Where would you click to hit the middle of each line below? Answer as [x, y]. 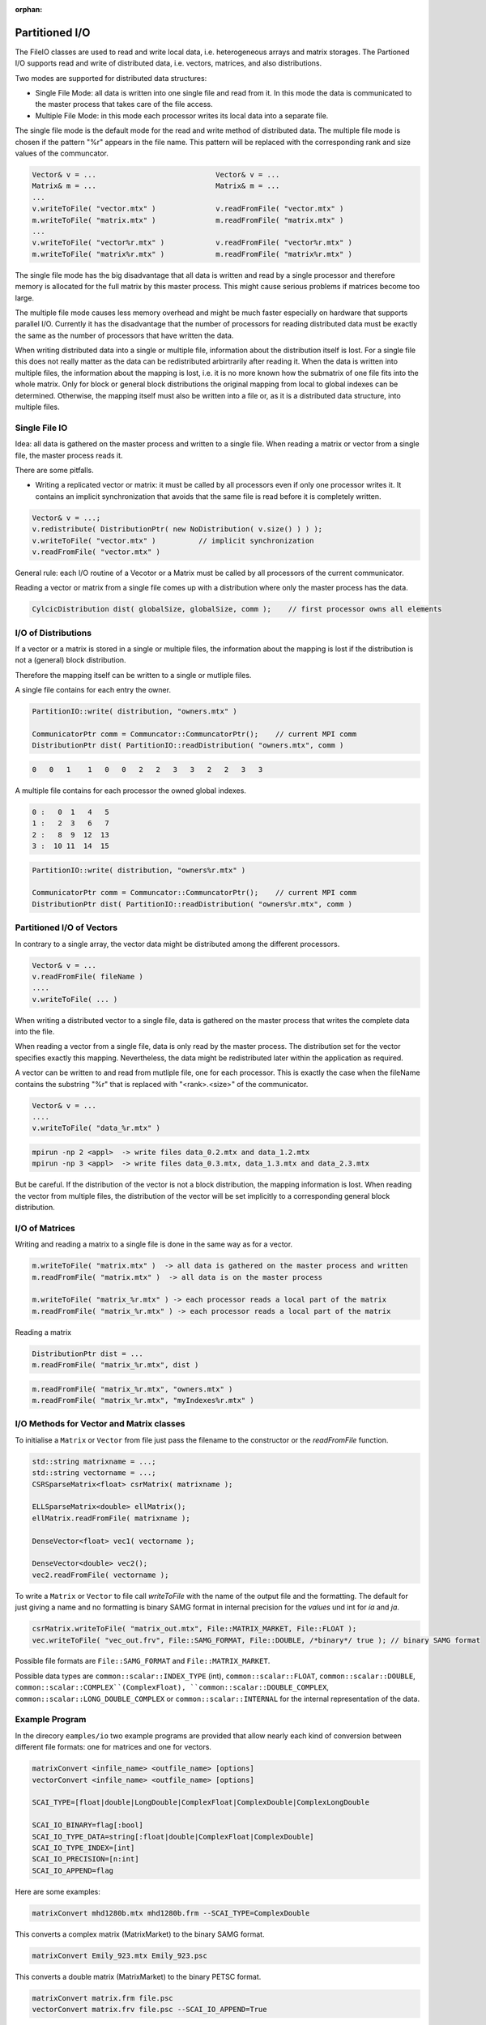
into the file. [35, 1032]
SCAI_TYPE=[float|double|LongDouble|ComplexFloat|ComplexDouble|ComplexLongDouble [201, 1803]
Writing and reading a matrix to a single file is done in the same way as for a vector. [154, 1244]
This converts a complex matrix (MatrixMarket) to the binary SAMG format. [140, 1934]
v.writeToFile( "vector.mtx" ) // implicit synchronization [173, 540]
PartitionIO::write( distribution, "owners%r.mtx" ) [139, 870]
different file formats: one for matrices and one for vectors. [113, 1747]
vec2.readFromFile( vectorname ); [100, 1575]
